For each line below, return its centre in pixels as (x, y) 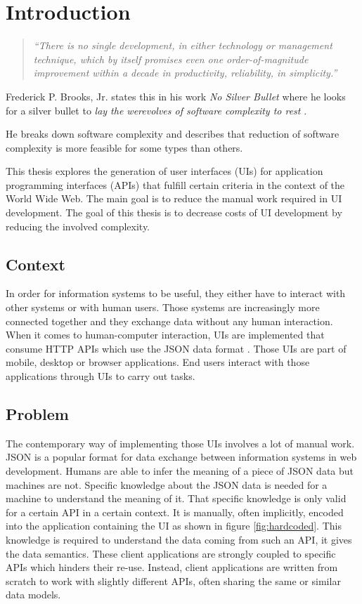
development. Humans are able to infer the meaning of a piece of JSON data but (180, 471)
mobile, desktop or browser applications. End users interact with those (158, 362)
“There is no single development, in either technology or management (183, 45)
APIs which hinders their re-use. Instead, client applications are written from (172, 567)
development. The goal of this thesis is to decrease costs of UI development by (174, 212)
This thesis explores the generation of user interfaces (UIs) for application (164, 171)
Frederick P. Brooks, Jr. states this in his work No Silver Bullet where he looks (176, 96)
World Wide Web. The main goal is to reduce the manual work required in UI (174, 198)
